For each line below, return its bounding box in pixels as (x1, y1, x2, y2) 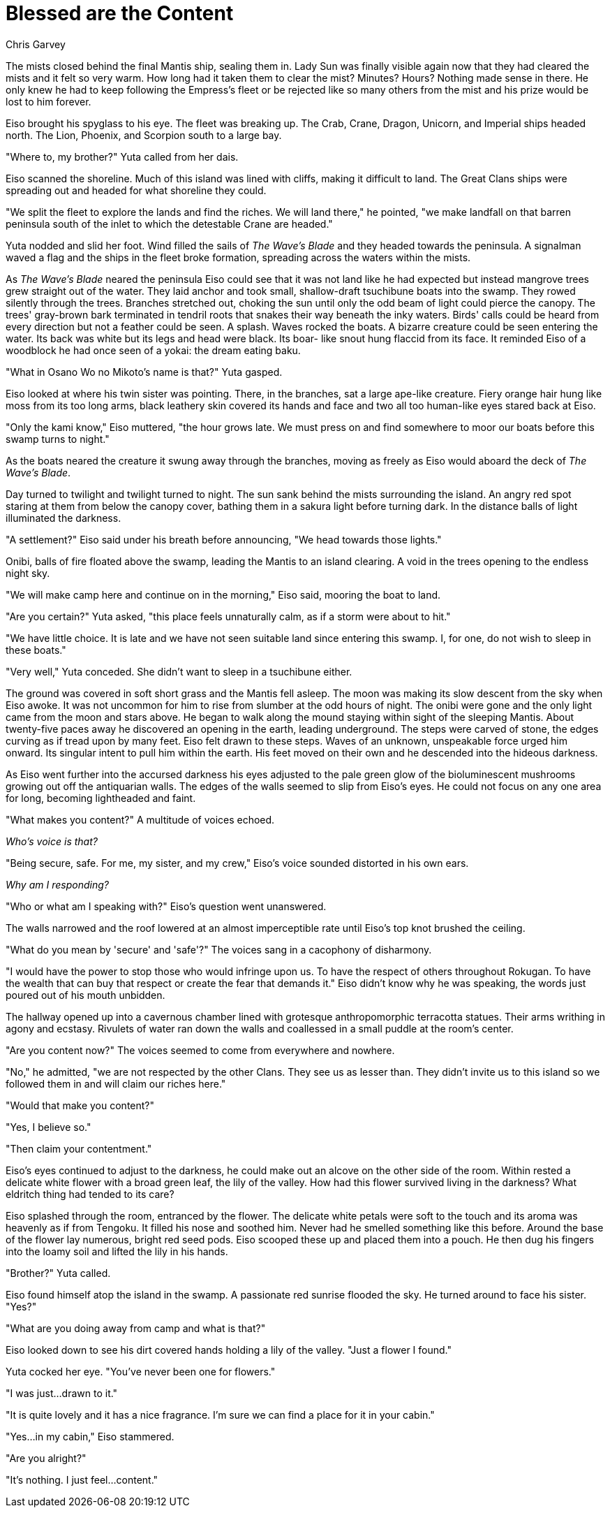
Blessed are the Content (6, 1, 234, 25)
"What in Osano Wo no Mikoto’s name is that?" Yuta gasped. (6, 365, 283, 378)
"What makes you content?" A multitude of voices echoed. (6, 813, 275, 826)
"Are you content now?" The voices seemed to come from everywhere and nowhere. (6, 1044, 395, 1056)
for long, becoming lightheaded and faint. (6, 791, 196, 804)
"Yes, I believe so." (6, 1120, 91, 1133)
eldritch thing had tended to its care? (6, 1187, 174, 1200)
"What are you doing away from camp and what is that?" (6, 1322, 266, 1334)
